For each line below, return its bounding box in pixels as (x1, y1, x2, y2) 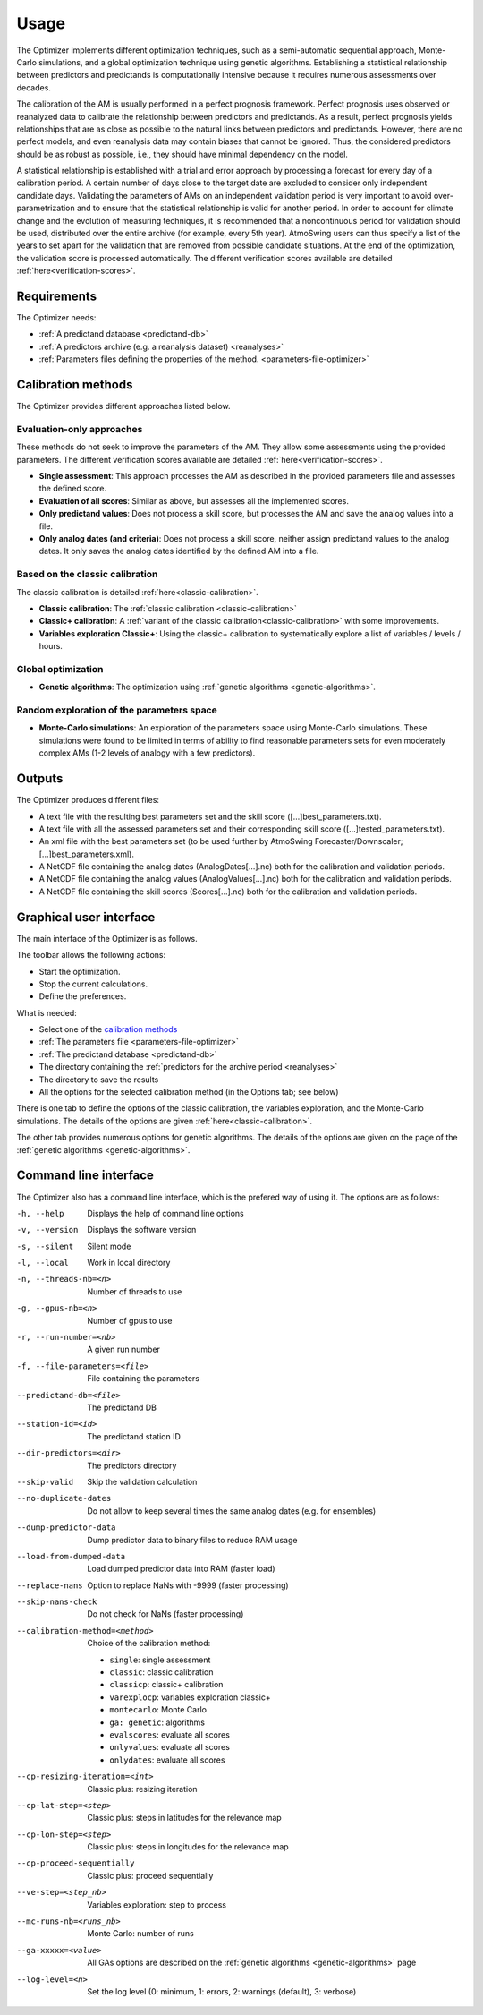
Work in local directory (87, 1258, 171, 1268)
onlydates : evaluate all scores (109, 1755, 225, 1765)
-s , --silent (16, 1241, 74, 1251)
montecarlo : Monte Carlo (109, 1704, 208, 1715)
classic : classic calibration (109, 1667, 214, 1678)
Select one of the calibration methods (38, 1024, 178, 1035)
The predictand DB (87, 1402, 157, 1413)
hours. (38, 641, 63, 652)
